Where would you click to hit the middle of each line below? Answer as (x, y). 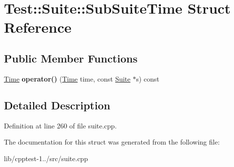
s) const (148, 78)
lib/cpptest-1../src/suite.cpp (46, 158)
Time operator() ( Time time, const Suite (67, 78)
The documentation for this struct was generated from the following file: (112, 142)
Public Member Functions (71, 58)
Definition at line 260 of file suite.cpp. (60, 125)
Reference (38, 27)
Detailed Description (57, 105)
